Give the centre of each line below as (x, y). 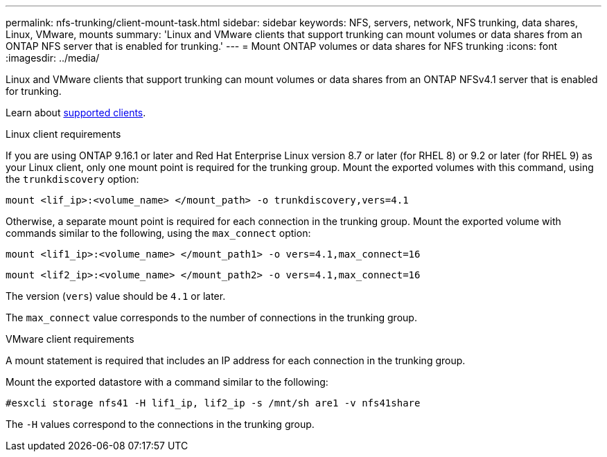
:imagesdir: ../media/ (53, 58)
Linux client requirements (63, 134)
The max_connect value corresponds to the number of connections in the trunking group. (211, 317)
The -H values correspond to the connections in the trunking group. (160, 424)
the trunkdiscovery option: (72, 179)
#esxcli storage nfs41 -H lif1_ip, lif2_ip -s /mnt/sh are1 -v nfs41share (213, 403)
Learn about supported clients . (76, 113)
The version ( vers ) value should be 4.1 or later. (116, 296)
